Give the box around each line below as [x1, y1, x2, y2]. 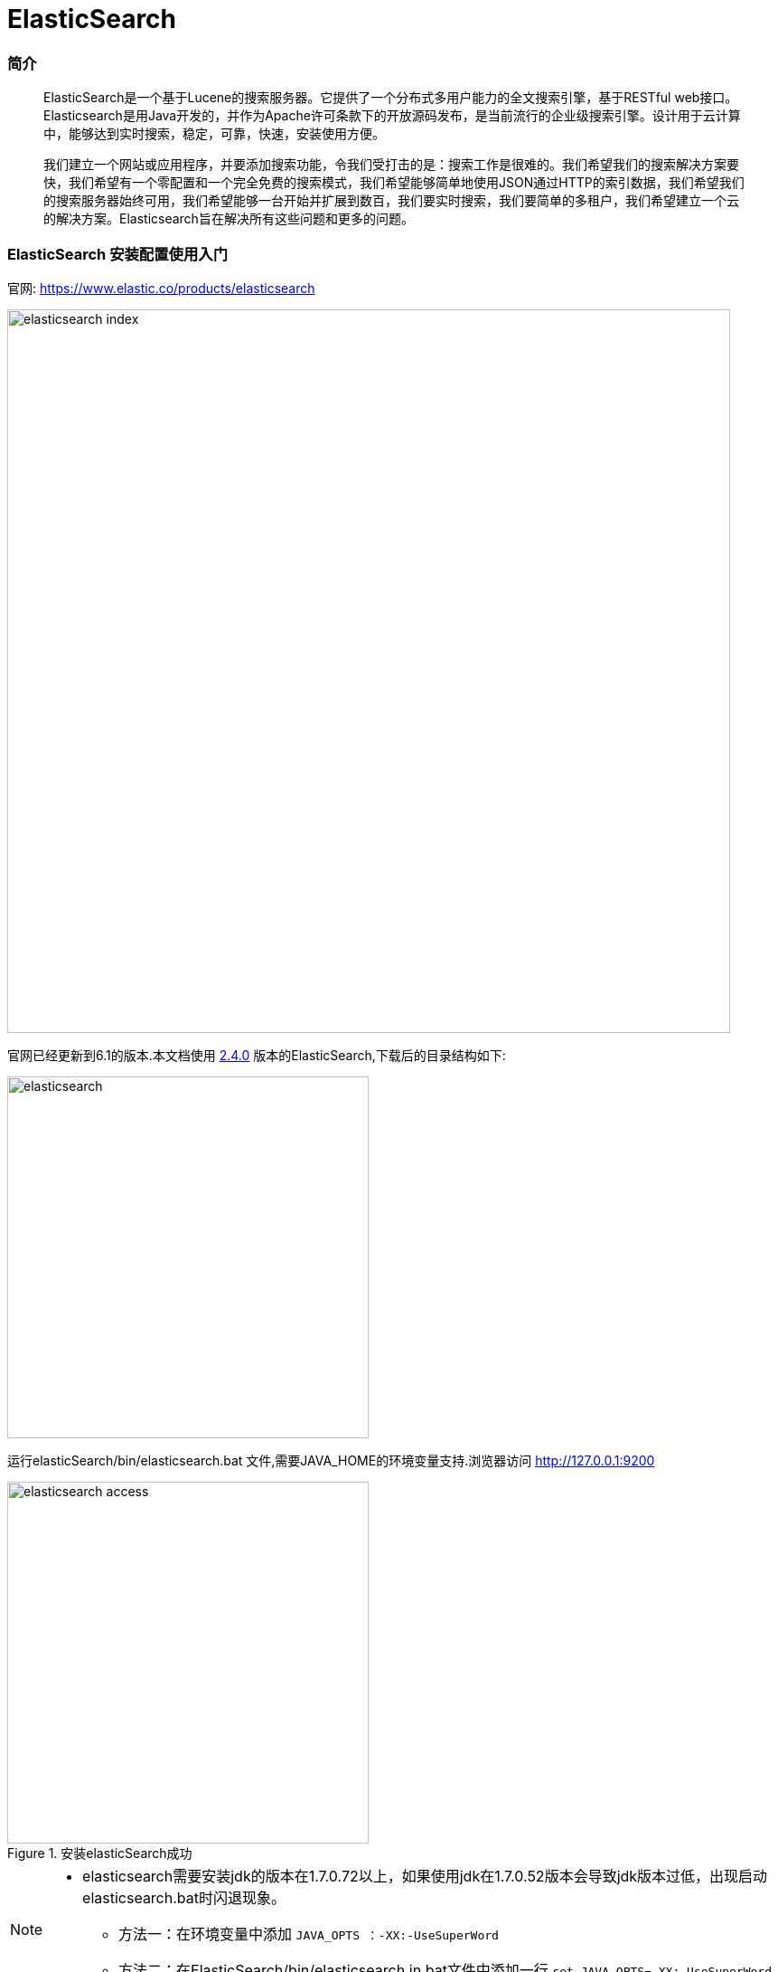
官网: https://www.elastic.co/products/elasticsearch [7, 280, 315, 296]
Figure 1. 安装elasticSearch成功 [7, 1844, 192, 1861]
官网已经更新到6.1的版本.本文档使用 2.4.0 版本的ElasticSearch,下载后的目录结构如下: [7, 1047, 506, 1063]
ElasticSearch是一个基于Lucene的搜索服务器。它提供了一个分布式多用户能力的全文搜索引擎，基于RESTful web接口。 [43, 90, 738, 106]
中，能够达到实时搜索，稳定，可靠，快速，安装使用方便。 [43, 126, 385, 142]
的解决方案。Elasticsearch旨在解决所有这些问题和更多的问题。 [43, 211, 414, 227]
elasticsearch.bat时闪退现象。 [82, 1888, 286, 1907]
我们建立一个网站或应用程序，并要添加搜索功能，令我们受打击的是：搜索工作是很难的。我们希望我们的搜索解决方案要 [43, 156, 739, 173]
